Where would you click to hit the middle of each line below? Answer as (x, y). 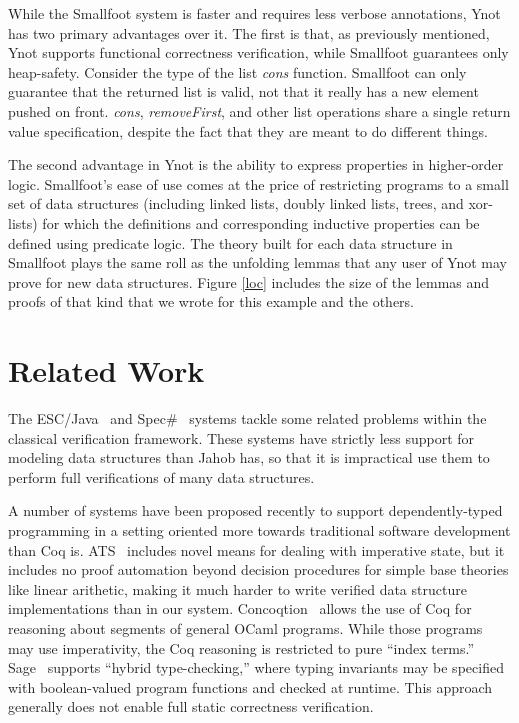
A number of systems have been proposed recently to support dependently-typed (255, 510)
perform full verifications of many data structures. (161, 476)
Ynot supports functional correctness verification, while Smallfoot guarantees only (258, 52)
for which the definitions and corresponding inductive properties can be (261, 222)
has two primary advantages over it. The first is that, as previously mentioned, (249, 32)
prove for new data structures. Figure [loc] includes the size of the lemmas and (249, 281)
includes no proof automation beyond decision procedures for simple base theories (258, 569)
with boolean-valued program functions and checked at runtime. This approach (250, 686)
